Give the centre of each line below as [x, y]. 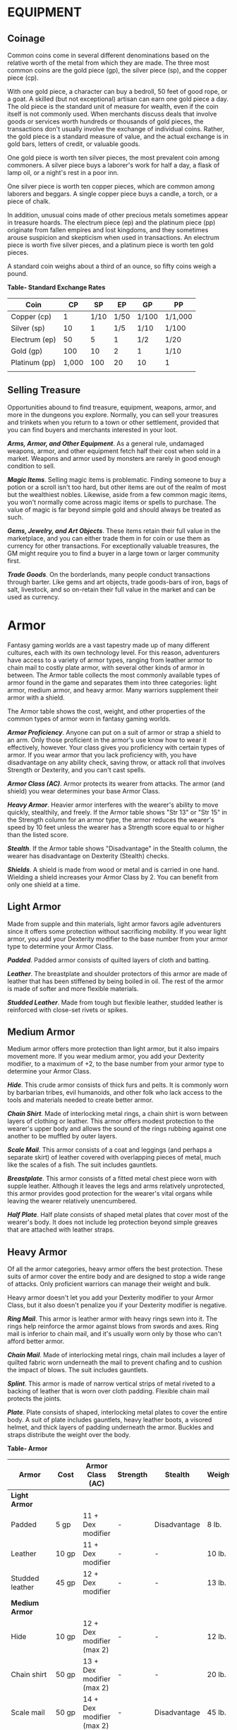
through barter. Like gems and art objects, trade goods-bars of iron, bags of [118, 582]
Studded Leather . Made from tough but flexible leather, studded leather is [115, 1002]
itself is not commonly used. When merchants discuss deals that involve [112, 114]
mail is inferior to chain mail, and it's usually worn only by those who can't [115, 1334]
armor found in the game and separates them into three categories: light [112, 683]
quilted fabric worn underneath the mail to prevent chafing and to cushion [115, 1362]
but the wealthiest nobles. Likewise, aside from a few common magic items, [117, 494]
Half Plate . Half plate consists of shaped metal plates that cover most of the [118, 1215]
